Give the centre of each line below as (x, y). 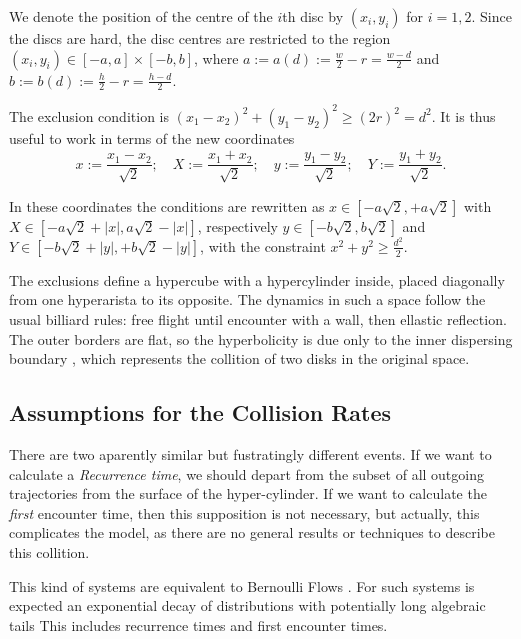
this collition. (49, 551)
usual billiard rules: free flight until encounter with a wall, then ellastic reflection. (258, 319)
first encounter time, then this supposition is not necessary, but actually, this (244, 512)
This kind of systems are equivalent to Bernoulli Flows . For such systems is (242, 585)
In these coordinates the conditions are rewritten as (167, 205)
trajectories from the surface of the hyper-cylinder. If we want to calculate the (248, 493)
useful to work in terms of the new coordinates (152, 137)
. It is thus (463, 115)
